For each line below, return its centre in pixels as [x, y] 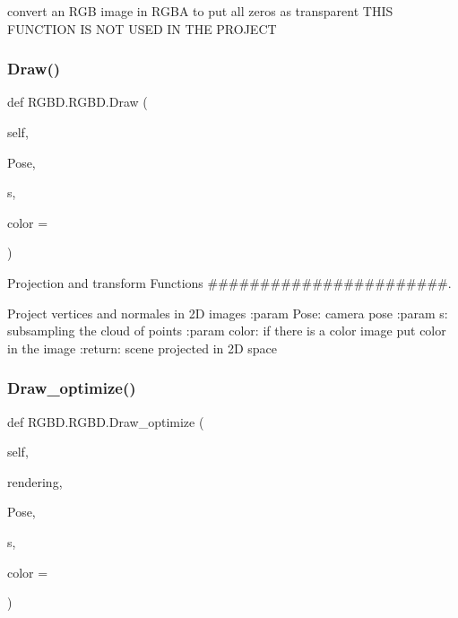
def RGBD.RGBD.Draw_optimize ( [106, 421]
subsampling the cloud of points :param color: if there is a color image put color [227, 331]
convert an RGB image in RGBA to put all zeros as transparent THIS [200, 11]
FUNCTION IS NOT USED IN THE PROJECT [142, 28]
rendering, [35, 481]
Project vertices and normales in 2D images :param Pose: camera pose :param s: [228, 313]
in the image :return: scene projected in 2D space [143, 348]
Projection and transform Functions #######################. [229, 282]
